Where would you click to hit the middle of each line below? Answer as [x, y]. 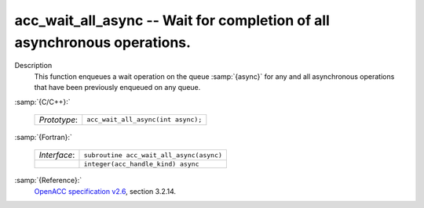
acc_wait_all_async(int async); [144, 120]
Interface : [57, 155]
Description [33, 66]
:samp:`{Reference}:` [48, 181]
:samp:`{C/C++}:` [42, 102]
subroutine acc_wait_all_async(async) [153, 155]
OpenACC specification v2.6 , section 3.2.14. [105, 191]
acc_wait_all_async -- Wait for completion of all [172, 20]
